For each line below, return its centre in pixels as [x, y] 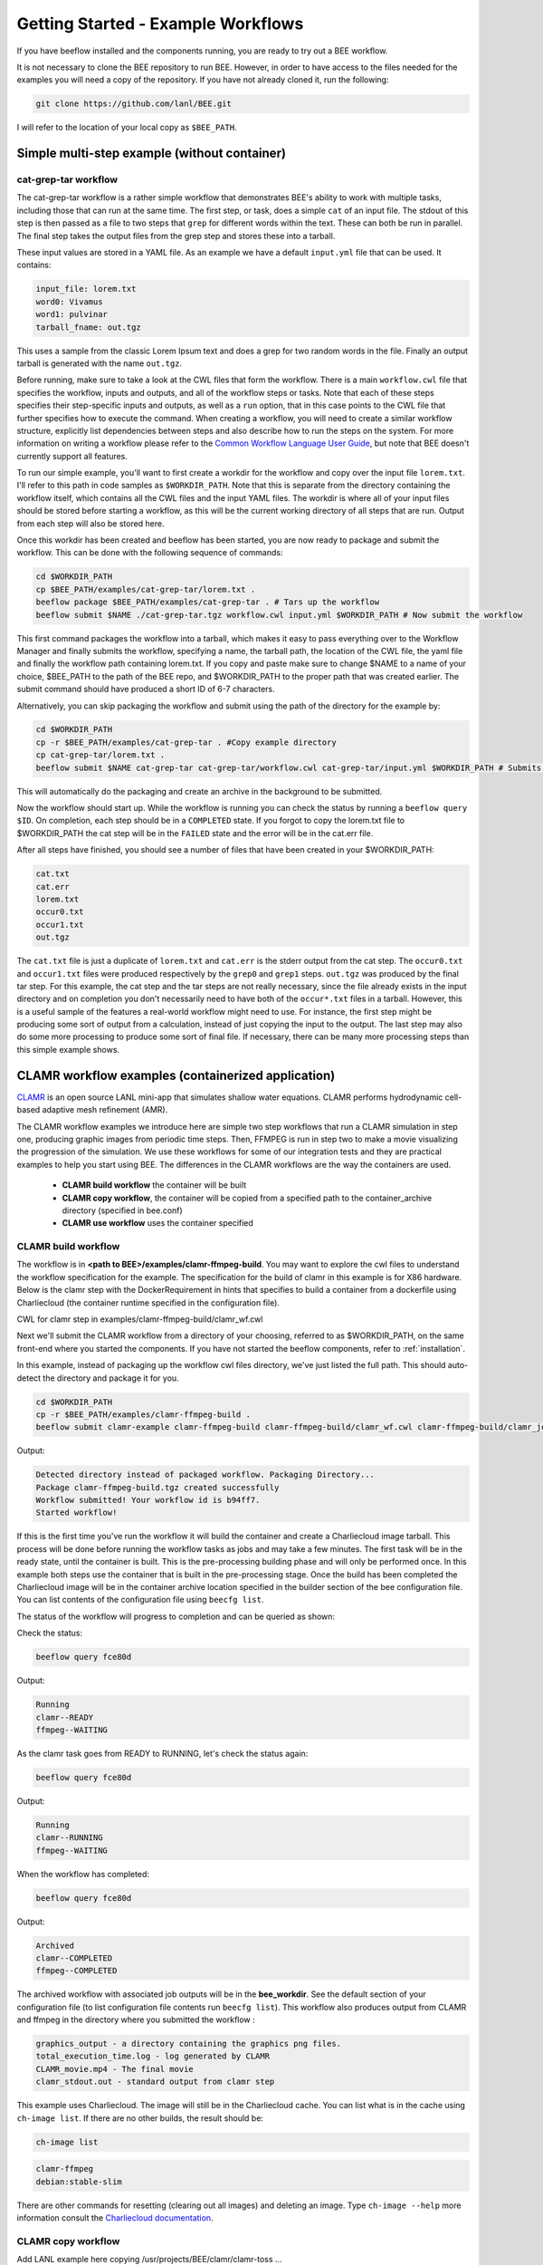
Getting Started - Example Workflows [160, 24]
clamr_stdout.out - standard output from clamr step [155, 2082]
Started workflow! [76, 1513]
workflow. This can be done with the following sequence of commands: [150, 553]
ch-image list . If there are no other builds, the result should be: [140, 2118]
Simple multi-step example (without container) [152, 154]
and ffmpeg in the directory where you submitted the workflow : [136, 2019]
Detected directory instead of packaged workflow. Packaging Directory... [205, 1475]
